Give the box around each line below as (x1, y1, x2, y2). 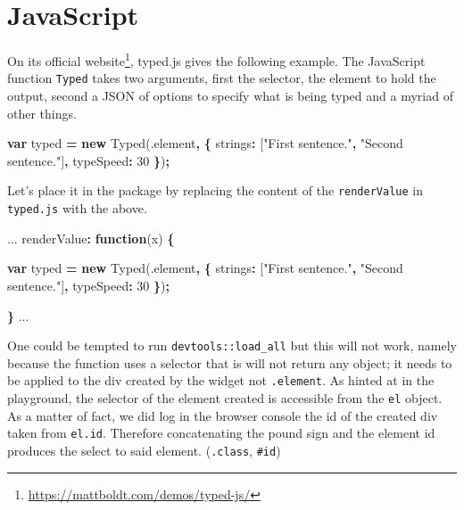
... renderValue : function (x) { (7, 228, 175, 247)
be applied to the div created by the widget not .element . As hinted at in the (7, 371, 435, 390)
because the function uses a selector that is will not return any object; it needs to (7, 353, 452, 372)
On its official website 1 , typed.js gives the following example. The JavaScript (7, 49, 426, 70)
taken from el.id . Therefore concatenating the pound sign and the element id (7, 424, 435, 442)
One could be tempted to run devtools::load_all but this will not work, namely (7, 336, 457, 355)
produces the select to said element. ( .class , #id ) (7, 440, 281, 459)
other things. (7, 103, 77, 122)
